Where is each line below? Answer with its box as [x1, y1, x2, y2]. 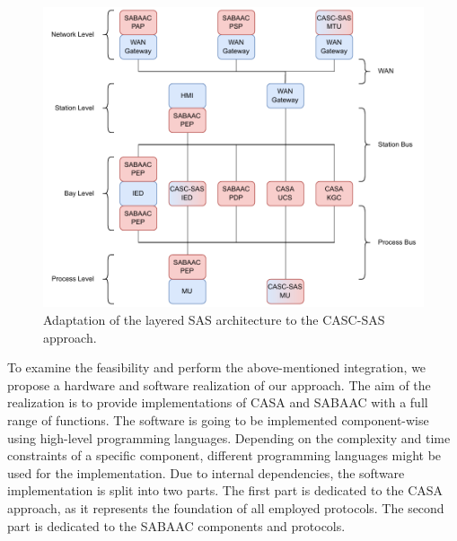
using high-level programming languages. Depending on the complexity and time [7, 428, 451, 447]
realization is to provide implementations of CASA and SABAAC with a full [7, 393, 428, 412]
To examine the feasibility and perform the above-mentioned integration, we [7, 358, 426, 377]
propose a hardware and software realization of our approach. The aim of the [7, 375, 431, 394]
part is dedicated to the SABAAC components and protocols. [7, 516, 346, 535]
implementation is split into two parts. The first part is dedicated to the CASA [7, 481, 444, 500]
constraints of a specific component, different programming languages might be [7, 446, 442, 465]
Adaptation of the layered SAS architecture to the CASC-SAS [43, 310, 385, 328]
